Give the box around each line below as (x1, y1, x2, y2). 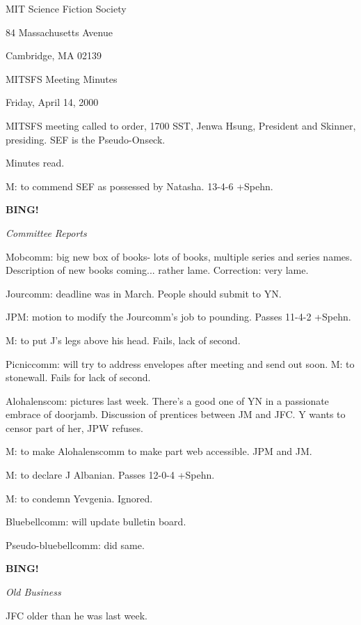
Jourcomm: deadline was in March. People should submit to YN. (6, 286, 282, 300)
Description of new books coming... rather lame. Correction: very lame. (6, 263, 309, 277)
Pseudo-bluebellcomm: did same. (6, 537, 145, 552)
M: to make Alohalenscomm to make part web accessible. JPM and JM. (6, 444, 312, 458)
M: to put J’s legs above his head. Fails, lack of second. (6, 332, 241, 347)
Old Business (6, 585, 61, 599)
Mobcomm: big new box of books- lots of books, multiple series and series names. (6, 249, 353, 263)
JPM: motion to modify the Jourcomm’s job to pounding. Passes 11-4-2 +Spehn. (6, 309, 351, 324)
